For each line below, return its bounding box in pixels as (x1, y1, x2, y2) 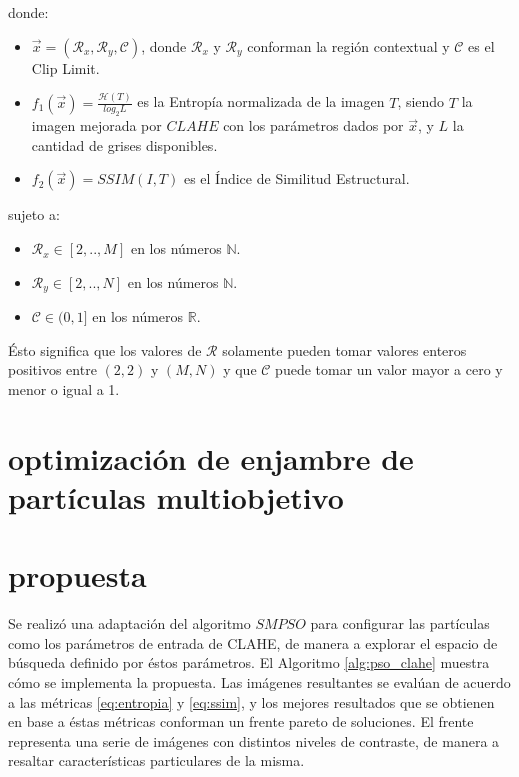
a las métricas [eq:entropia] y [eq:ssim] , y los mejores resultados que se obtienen (8, 691, 495, 712)
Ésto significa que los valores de (8, 339, 202, 360)
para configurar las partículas (310, 613, 490, 634)
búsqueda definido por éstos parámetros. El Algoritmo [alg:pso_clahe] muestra (8, 652, 490, 673)
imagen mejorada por (31, 115, 162, 136)
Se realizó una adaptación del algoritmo (8, 613, 251, 634)
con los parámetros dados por (223, 115, 404, 136)
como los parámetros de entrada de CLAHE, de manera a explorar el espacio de (8, 632, 498, 653)
